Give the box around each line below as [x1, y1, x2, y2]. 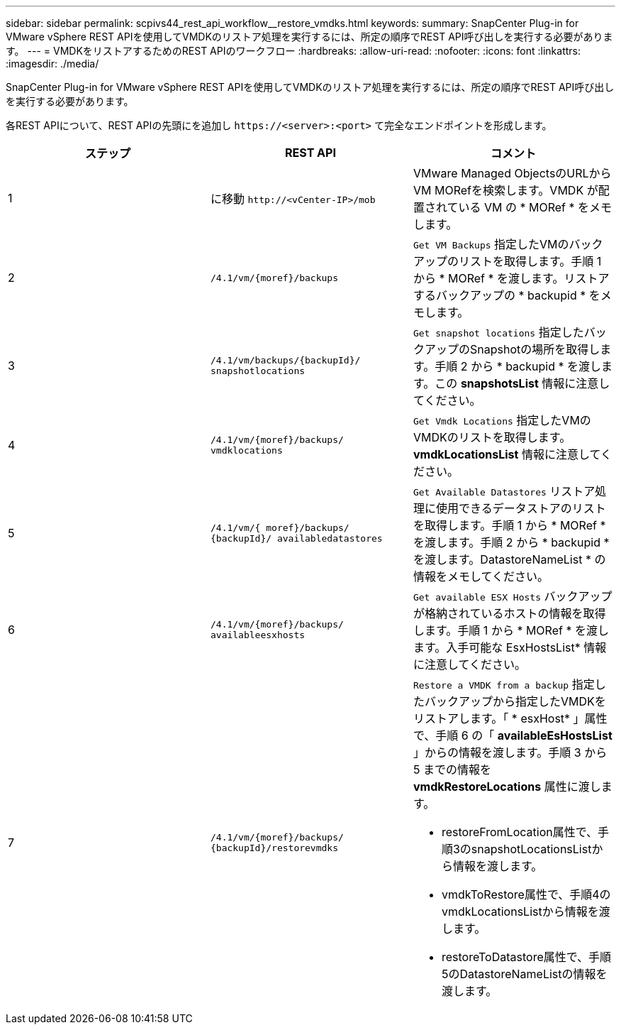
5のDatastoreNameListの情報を [441, 967, 608, 981]
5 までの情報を [413, 762, 491, 777]
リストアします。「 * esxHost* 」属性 [413, 711, 608, 725]
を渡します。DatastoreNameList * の [413, 552, 606, 566]
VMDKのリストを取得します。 [413, 430, 571, 444]
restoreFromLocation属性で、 [441, 825, 598, 839]
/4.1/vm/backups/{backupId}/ [210, 355, 361, 366]
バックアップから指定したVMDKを [424, 694, 606, 708]
